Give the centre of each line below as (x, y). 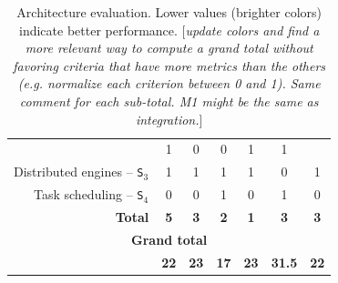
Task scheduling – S (89, 194)
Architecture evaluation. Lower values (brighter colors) (169, 12)
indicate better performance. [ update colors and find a (169, 30)
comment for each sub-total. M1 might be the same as (169, 101)
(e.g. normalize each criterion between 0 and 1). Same (169, 83)
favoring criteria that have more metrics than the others (169, 65)
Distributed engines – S (79, 172)
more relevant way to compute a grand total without (169, 48)
